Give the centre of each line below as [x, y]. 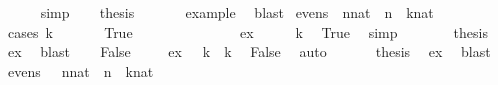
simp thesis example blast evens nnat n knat [237, 12]
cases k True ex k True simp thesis [247, 31]
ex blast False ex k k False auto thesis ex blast [249, 51]
